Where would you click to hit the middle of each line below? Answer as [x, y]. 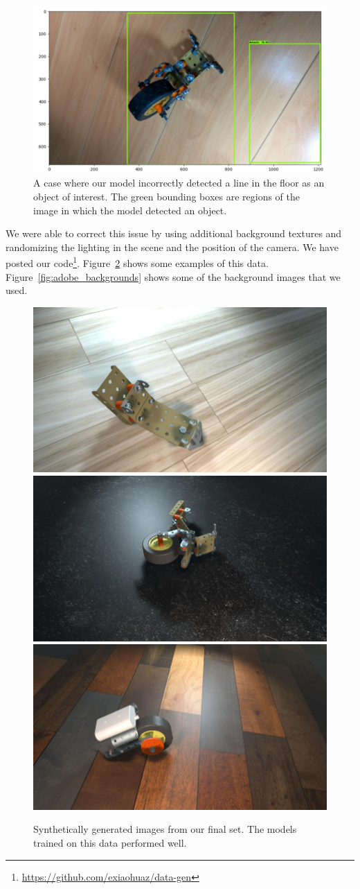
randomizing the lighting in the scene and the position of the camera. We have [172, 247]
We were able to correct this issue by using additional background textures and [174, 233]
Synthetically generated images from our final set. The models [165, 829]
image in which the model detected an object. [130, 210]
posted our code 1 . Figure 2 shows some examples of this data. [137, 262]
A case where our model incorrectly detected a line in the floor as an [179, 183]
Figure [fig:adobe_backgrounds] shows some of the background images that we [173, 276]
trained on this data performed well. [110, 842]
